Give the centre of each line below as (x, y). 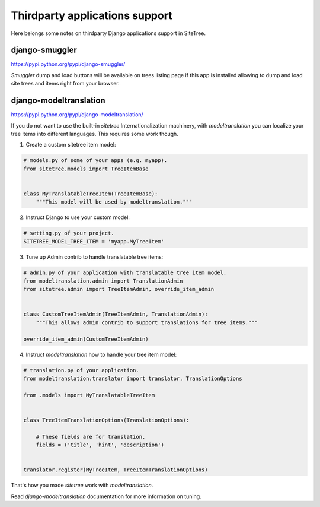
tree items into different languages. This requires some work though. (95, 134)
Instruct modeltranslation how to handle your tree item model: (101, 354)
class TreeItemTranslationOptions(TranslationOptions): (106, 420)
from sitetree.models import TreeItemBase (86, 169)
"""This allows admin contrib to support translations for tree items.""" (147, 322)
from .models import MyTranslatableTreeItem (89, 395)
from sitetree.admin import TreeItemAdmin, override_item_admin (119, 289)
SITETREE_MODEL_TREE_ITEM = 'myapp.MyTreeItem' (94, 241)
